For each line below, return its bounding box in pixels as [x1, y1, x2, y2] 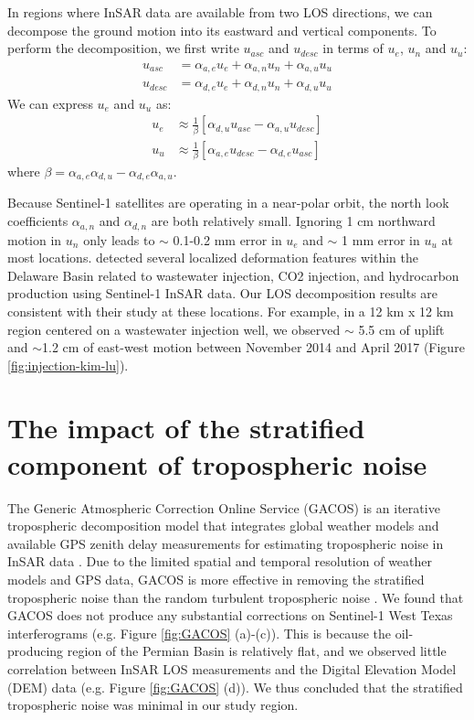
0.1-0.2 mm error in [173, 230, 282, 249]
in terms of [322, 38, 384, 58]
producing [7, 641, 64, 661]
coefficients [7, 211, 68, 231]
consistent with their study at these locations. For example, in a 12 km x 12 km [7, 301, 454, 320]
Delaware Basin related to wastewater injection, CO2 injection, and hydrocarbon [7, 265, 459, 285]
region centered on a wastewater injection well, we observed [7, 319, 341, 339]
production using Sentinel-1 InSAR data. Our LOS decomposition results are [7, 284, 438, 303]
